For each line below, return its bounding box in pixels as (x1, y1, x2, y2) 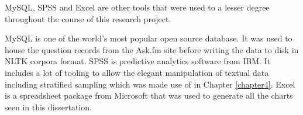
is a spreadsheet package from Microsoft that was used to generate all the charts (5, 89, 293, 102)
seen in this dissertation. (5, 100, 92, 113)
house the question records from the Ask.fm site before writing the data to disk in (5, 43, 299, 55)
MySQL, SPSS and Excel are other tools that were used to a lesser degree (5, 1, 270, 13)
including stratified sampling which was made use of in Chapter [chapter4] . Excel (5, 78, 295, 90)
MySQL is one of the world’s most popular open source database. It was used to (5, 32, 292, 44)
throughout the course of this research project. (5, 12, 171, 25)
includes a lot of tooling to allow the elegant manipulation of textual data (5, 66, 269, 78)
